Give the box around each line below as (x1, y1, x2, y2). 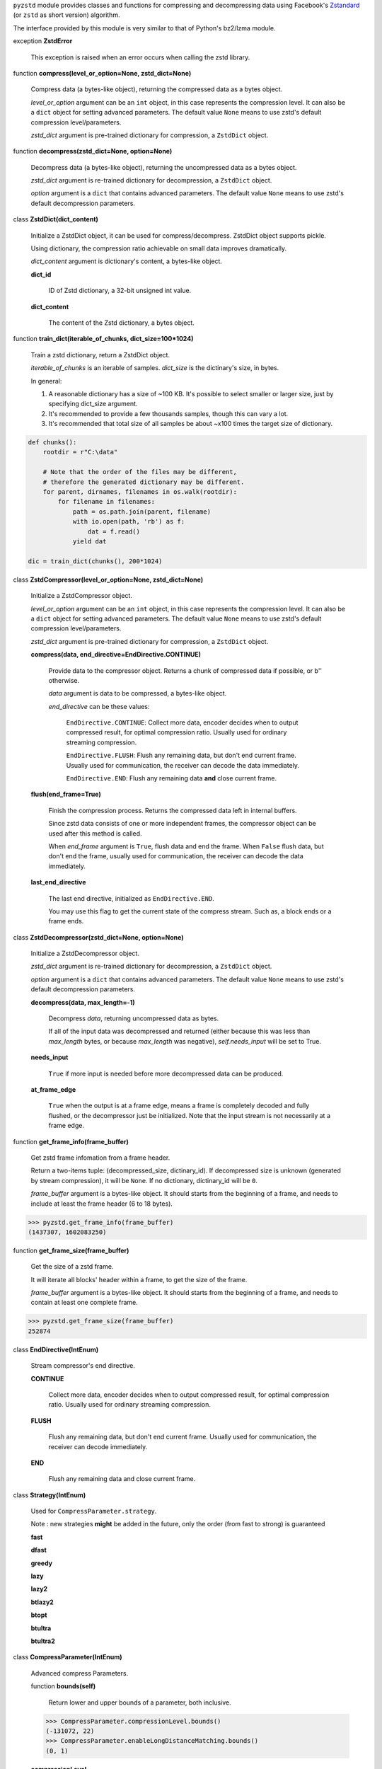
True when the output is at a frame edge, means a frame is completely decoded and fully (48, 1101, 310, 1110)
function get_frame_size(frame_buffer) (13, 1246, 129, 1255)
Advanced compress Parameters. (30, 1669, 129, 1677)
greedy (30, 1559, 53, 1567)
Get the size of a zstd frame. (30, 1262, 114, 1271)
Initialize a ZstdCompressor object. (30, 592, 132, 600)
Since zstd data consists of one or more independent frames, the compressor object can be (48, 819, 316, 828)
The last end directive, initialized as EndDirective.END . (48, 894, 215, 902)
